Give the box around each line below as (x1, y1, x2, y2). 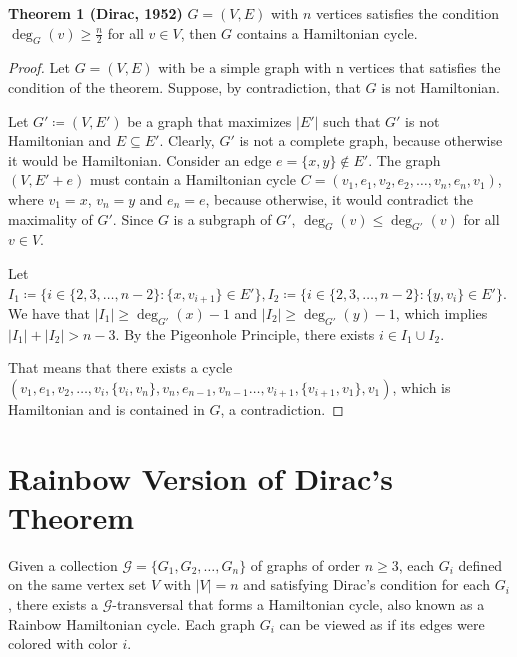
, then (180, 22, 217, 43)
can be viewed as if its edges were (279, 613, 485, 634)
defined (458, 554, 503, 575)
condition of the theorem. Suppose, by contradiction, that (8, 76, 361, 97)
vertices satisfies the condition (315, 3, 500, 23)
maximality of (8, 208, 93, 229)
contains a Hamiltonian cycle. (236, 22, 418, 43)
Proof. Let (8, 57, 70, 78)
